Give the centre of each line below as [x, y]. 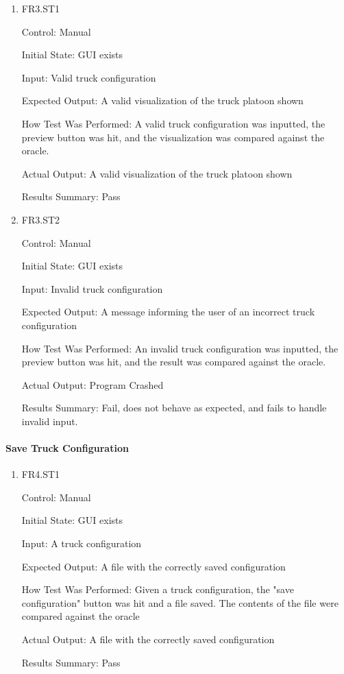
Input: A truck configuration [82, 543]
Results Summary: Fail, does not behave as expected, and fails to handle [174, 408]
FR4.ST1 [41, 474]
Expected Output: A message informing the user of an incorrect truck [168, 312]
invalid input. [50, 421]
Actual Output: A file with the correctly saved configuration [148, 639]
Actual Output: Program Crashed [93, 384]
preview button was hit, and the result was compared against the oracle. [174, 362]
